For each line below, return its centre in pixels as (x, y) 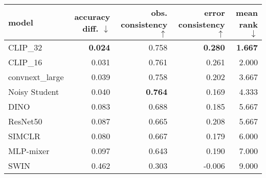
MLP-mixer (29, 151)
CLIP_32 (25, 47)
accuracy (92, 16)
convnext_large (36, 77)
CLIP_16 (25, 62)
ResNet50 (25, 121)
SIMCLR (24, 136)
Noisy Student (34, 92)
